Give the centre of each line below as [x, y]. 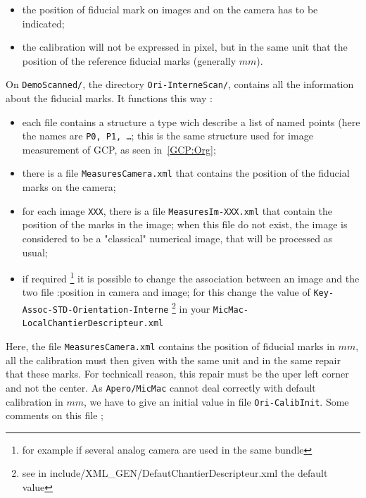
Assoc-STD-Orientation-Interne [95, 310]
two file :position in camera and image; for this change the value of [166, 292]
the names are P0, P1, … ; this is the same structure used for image [168, 136]
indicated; [43, 23]
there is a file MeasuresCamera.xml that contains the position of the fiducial [186, 173]
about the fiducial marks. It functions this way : [109, 98]
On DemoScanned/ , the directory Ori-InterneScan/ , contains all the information [180, 84]
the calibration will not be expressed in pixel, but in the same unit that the [185, 47]
